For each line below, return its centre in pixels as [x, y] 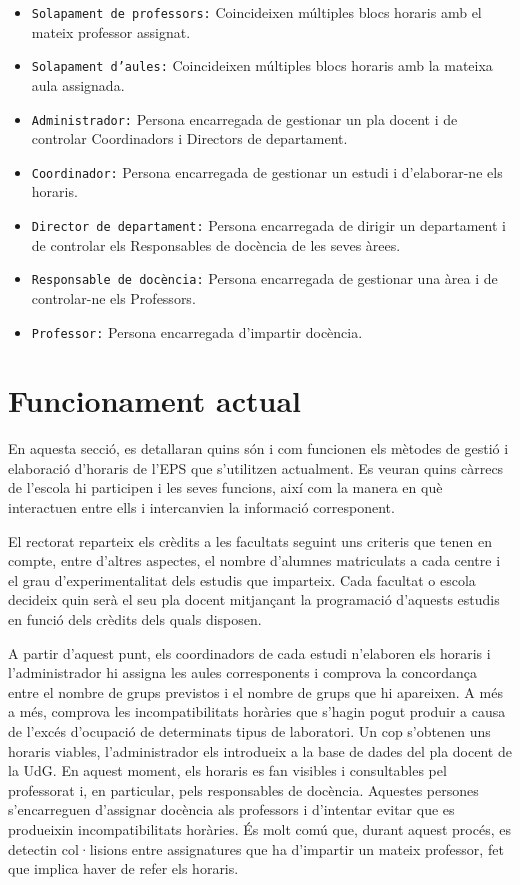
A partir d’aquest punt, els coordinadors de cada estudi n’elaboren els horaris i [249, 652]
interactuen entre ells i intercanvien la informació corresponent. [201, 507]
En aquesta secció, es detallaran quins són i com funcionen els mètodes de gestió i [258, 448]
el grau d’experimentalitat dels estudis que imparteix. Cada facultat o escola [242, 579]
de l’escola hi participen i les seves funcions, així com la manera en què [225, 487]
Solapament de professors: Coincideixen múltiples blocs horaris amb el [256, 12]
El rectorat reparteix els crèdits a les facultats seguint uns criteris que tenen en [250, 540]
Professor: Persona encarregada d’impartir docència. [197, 331]
